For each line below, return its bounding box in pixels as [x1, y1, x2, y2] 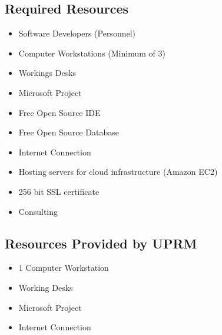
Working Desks [18, 281, 73, 293]
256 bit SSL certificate [18, 185, 100, 197]
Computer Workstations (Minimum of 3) [18, 47, 165, 59]
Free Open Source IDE [18, 106, 101, 118]
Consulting [18, 205, 58, 217]
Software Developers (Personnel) [18, 27, 136, 39]
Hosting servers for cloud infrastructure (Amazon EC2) [18, 165, 218, 178]
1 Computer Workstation [18, 261, 109, 274]
